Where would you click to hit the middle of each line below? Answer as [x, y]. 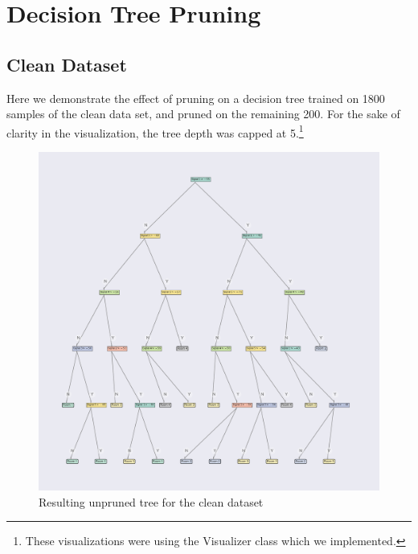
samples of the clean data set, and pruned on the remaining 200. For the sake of [203, 114]
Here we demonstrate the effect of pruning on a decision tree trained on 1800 [196, 98]
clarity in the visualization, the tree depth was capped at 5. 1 [155, 131]
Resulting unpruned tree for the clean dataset [151, 501]
